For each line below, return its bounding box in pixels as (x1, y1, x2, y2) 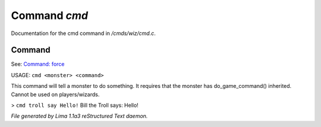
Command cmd (11, 9, 89, 22)
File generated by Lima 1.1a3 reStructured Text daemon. (11, 113, 148, 120)
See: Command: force (11, 61, 65, 68)
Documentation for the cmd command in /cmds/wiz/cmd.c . (11, 30, 156, 37)
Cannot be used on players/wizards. (11, 91, 100, 98)
